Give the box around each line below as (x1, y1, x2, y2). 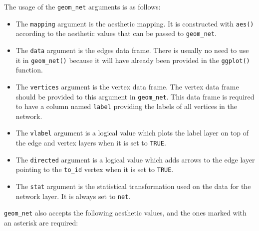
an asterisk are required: (4, 217, 78, 228)
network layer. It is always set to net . (15, 190, 131, 201)
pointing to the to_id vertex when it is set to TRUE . (15, 164, 174, 174)
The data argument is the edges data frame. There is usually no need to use (15, 44, 249, 55)
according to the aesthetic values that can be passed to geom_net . (15, 28, 217, 38)
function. (15, 64, 43, 75)
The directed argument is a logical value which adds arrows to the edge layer (15, 154, 255, 164)
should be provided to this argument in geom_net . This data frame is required (15, 91, 255, 101)
